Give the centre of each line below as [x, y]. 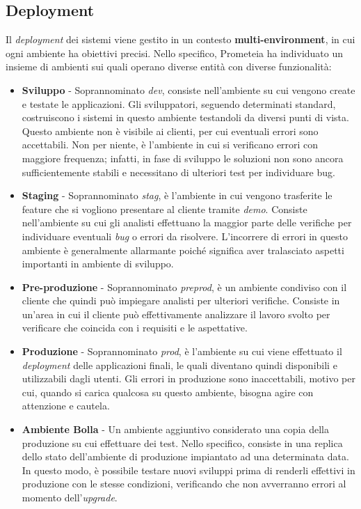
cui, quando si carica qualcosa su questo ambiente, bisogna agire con [168, 392]
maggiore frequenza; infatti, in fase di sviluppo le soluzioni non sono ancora [183, 158]
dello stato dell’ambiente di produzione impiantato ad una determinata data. [185, 456]
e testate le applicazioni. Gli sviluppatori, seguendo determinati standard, [179, 103]
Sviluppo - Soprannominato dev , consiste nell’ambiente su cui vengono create [188, 89]
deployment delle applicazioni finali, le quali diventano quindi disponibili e [179, 365]
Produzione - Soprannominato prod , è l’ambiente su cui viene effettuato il [182, 351]
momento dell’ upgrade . [70, 498]
